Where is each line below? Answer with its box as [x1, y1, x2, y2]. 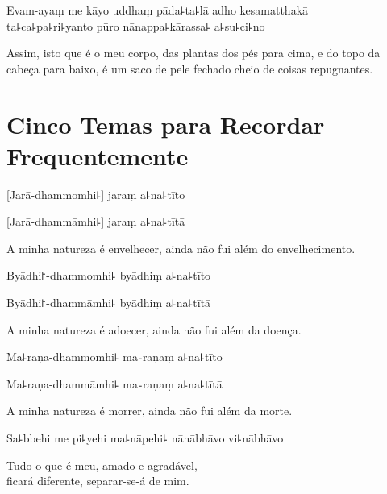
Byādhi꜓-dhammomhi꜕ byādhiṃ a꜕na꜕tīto [6, 267, 211, 284]
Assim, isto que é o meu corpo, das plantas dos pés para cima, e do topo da [6, 44, 381, 61]
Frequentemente [6, 139, 189, 172]
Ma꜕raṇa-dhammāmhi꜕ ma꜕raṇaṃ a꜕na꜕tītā [6, 375, 223, 392]
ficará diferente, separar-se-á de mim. [6, 472, 189, 489]
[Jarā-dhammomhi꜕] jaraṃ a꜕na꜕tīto [6, 185, 185, 202]
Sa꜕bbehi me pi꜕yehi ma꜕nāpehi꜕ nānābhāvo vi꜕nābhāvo [6, 430, 284, 446]
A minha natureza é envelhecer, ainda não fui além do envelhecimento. [6, 239, 356, 256]
